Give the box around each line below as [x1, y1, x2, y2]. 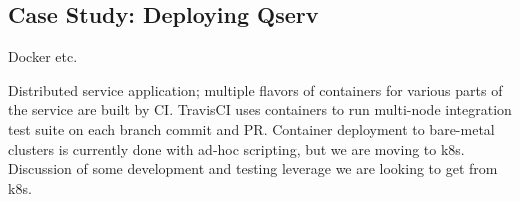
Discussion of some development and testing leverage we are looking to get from [8, 158, 498, 179]
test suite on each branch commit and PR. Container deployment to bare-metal [8, 118, 495, 139]
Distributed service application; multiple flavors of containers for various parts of [8, 79, 503, 100]
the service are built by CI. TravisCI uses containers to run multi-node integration [8, 99, 512, 120]
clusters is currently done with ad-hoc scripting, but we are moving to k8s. [8, 138, 465, 159]
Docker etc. [8, 46, 78, 67]
